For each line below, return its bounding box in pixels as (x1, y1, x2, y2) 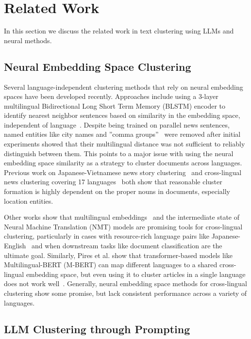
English (4, 241, 26, 251)
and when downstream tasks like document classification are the (32, 241, 222, 251)
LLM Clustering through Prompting (4, 321, 190, 336)
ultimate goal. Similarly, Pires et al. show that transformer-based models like (4, 250, 233, 260)
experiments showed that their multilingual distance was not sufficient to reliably (4, 139, 245, 149)
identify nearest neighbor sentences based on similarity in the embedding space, (4, 110, 240, 120)
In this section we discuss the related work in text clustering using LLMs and (4, 26, 234, 36)
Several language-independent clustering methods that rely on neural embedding (4, 81, 243, 92)
